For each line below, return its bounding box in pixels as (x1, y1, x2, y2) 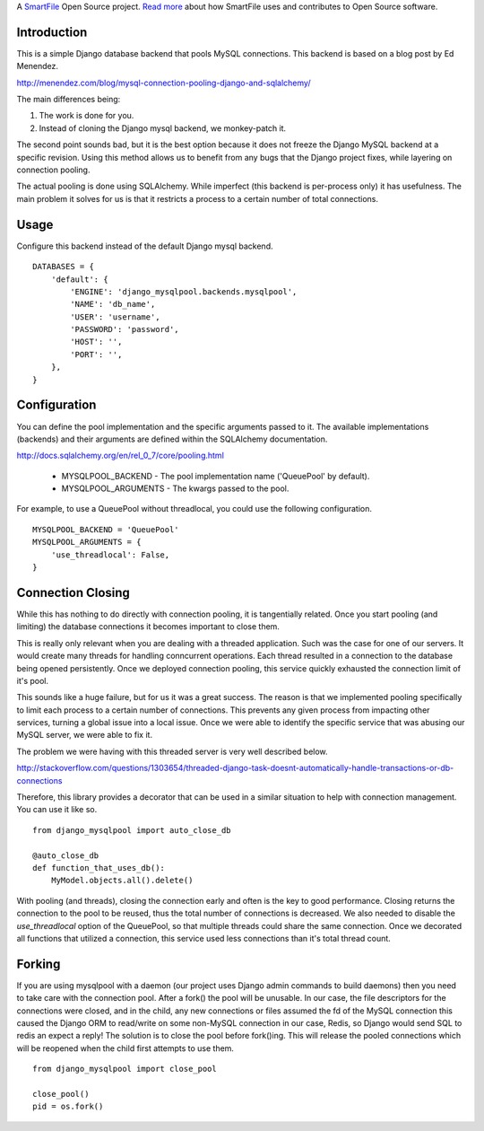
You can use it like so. (16, 804, 98, 815)
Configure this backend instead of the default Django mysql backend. (16, 241, 273, 251)
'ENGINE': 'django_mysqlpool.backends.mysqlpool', (70, 286, 298, 296)
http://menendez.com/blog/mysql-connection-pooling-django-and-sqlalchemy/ (16, 77, 311, 88)
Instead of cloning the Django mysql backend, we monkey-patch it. (39, 122, 287, 134)
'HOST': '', (70, 337, 123, 347)
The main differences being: (16, 94, 121, 105)
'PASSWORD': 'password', (70, 324, 179, 335)
